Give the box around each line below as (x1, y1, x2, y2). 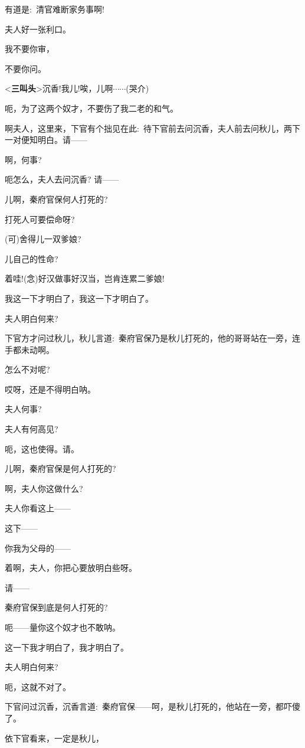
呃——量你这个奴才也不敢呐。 (5, 621, 120, 633)
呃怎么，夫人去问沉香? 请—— (5, 173, 119, 185)
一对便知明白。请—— (5, 133, 87, 146)
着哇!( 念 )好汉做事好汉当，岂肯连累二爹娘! (5, 272, 165, 285)
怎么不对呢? (5, 363, 50, 375)
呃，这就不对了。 (5, 680, 71, 693)
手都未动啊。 (5, 343, 54, 355)
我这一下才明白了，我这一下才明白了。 (5, 292, 153, 304)
